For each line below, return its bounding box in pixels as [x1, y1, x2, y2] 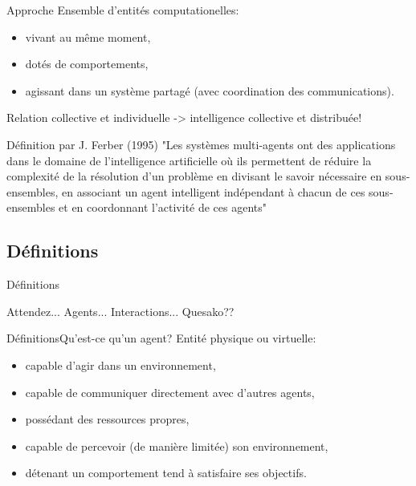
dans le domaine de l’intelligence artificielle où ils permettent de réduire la [6, 152, 372, 168]
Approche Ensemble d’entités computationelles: [6, 2, 239, 18]
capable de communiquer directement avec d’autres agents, [25, 383, 315, 400]
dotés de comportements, [25, 55, 149, 72]
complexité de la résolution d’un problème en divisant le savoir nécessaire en [6, 168, 382, 184]
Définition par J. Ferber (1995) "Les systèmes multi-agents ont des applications [6, 136, 396, 152]
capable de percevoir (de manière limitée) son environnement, [25, 437, 328, 454]
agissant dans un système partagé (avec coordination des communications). [25, 82, 394, 99]
